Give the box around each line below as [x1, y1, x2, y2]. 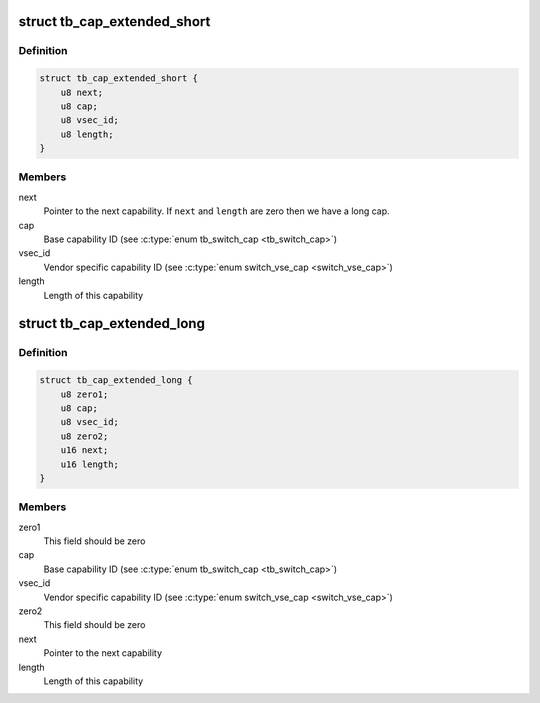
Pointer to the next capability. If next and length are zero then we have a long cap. [43, 205, 390, 217]
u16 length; [60, 458, 120, 470]
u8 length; [60, 128, 114, 140]
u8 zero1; [60, 388, 109, 400]
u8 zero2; [60, 430, 109, 442]
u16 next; [60, 445, 109, 456]
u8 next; [60, 86, 104, 98]
